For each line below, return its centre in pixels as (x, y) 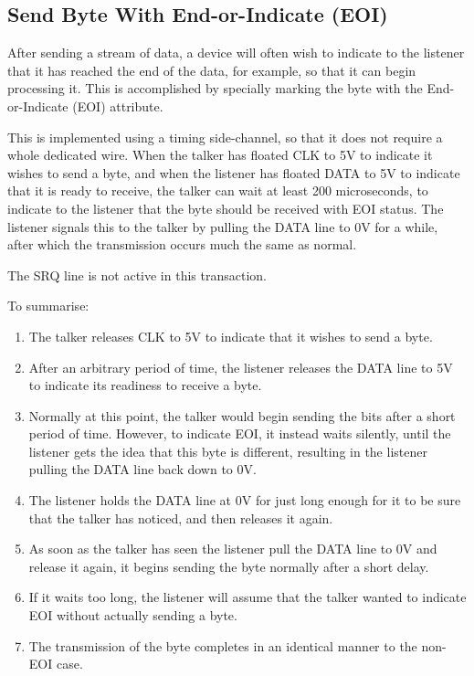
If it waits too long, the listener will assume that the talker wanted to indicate (248, 597)
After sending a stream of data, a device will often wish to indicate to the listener (236, 53)
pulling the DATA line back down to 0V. (142, 469)
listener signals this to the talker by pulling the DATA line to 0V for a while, (223, 226)
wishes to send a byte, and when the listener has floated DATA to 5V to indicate (234, 172)
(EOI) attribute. (118, 106)
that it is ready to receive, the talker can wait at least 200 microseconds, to (218, 190)
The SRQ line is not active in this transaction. (137, 275)
